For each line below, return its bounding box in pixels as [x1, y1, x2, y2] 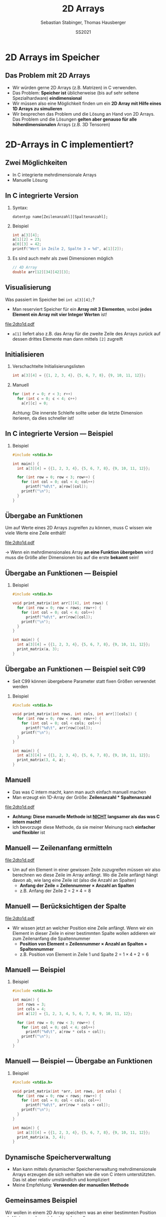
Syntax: [12, 205, 28, 211]
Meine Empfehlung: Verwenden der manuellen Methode [12, 1182, 129, 1188]
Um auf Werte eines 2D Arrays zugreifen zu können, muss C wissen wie [5, 525, 152, 531]
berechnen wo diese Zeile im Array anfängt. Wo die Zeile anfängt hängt [12, 872, 158, 878]
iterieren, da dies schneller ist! [12, 415, 74, 421]
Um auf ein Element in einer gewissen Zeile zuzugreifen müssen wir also [12, 866, 161, 872]
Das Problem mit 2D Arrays [5, 72, 90, 80]
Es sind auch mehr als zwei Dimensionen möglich [12, 255, 113, 261]
